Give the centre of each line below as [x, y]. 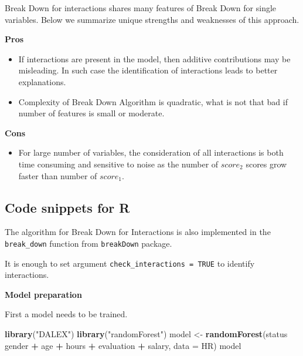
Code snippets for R [67, 207]
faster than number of [58, 175]
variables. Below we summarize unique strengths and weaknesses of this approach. [152, 19]
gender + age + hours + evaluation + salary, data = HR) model [123, 345]
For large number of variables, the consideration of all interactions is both [151, 152]
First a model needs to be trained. [66, 314]
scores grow [266, 164]
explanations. [42, 81]
